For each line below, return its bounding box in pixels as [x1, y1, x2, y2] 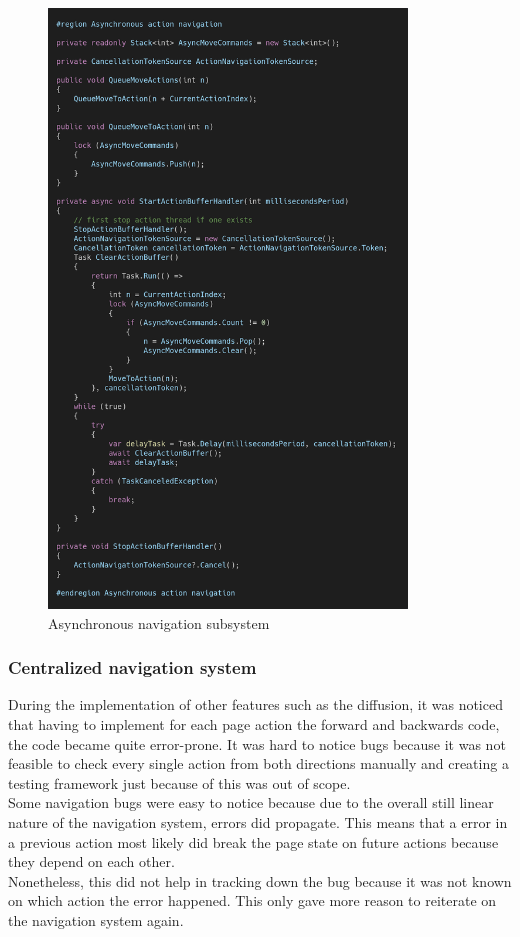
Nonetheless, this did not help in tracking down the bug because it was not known [8, 870, 512, 891]
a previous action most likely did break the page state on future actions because [8, 831, 499, 852]
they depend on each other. [8, 851, 175, 872]
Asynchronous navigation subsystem [48, 612, 270, 633]
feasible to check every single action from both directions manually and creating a [8, 753, 509, 774]
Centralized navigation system [8, 655, 257, 680]
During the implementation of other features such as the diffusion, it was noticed [8, 694, 503, 715]
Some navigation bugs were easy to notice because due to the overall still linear [8, 792, 494, 813]
